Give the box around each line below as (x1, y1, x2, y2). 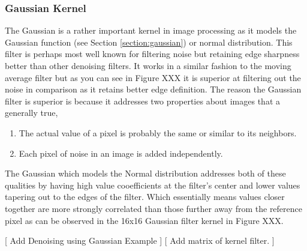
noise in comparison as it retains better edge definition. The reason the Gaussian (5, 83, 302, 95)
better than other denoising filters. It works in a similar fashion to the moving (5, 59, 291, 71)
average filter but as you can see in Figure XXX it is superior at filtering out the (5, 71, 301, 83)
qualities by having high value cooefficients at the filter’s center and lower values (5, 178, 300, 191)
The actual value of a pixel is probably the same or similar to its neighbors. (19, 126, 297, 139)
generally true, (5, 106, 58, 119)
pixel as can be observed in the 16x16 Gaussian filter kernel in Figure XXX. (5, 214, 284, 226)
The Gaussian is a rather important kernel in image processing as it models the (5, 24, 297, 37)
